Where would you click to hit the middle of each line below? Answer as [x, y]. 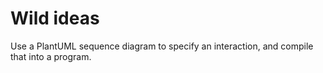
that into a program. [51, 56]
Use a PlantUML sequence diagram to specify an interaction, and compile [162, 46]
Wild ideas [55, 18]
